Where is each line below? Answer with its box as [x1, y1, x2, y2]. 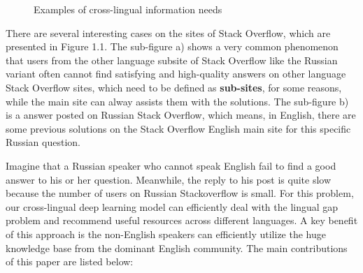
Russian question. [6, 135, 80, 149]
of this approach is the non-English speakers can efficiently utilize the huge [6, 226, 326, 241]
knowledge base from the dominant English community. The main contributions [6, 240, 348, 255]
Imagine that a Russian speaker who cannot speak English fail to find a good [6, 158, 336, 172]
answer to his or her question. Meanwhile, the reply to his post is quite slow [6, 172, 332, 186]
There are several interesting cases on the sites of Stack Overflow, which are [6, 25, 331, 40]
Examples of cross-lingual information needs [34, 2, 222, 16]
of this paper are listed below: [6, 254, 134, 269]
